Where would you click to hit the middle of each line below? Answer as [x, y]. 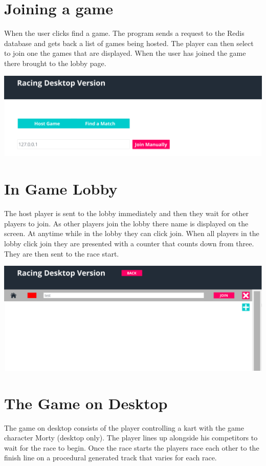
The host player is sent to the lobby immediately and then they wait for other [126, 213]
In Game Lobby [61, 189]
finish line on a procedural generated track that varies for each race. [110, 458]
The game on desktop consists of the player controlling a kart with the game [124, 427]
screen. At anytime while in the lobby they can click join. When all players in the [132, 233]
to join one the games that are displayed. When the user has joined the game [125, 53]
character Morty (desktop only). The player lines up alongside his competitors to [131, 438]
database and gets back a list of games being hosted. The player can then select [129, 43]
